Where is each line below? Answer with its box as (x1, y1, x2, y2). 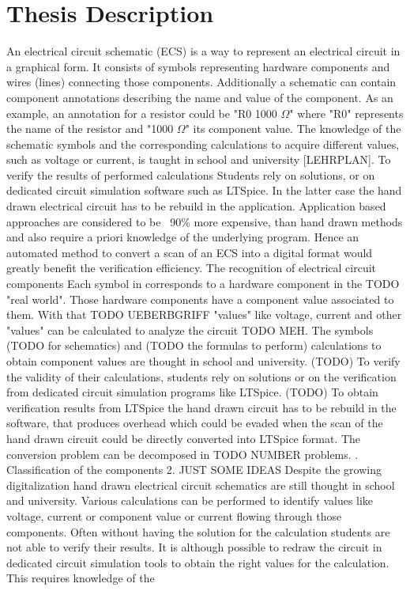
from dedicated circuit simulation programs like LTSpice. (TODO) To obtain (6, 384, 378, 400)
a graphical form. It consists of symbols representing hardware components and (6, 58, 390, 74)
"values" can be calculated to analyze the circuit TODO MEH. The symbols (6, 321, 374, 338)
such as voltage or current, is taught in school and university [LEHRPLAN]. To (6, 151, 391, 168)
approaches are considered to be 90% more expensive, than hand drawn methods (6, 213, 403, 229)
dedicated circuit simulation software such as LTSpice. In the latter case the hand (6, 182, 402, 199)
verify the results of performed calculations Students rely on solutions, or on (6, 166, 375, 183)
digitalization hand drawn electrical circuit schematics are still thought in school (6, 476, 395, 493)
